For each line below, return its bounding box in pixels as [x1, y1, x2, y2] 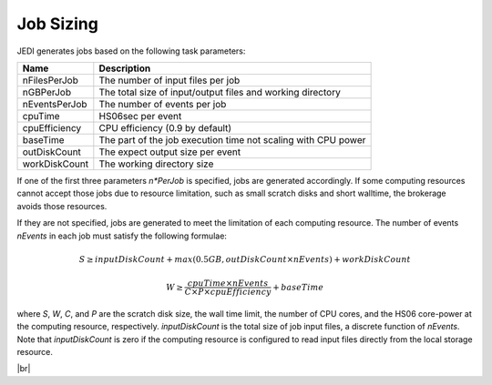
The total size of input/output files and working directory [98, 86, 341, 98]
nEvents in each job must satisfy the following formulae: [16, 230, 228, 241]
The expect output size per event [98, 146, 241, 158]
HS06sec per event [98, 109, 182, 122]
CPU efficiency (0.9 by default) [98, 121, 232, 134]
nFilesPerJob [22, 74, 79, 86]
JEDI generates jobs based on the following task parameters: [16, 46, 246, 56]
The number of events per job [98, 97, 227, 110]
